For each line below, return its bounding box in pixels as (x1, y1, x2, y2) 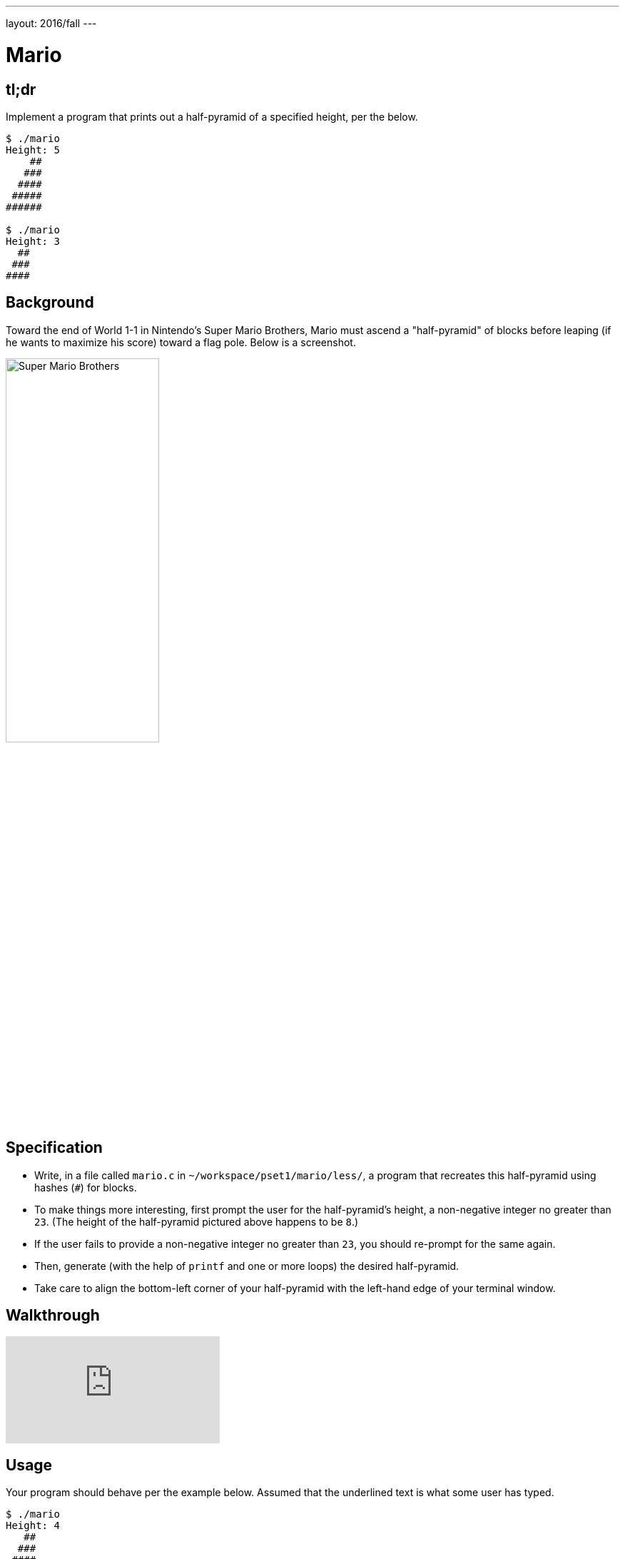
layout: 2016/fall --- (6, 17, 97, 29)
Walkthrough (6, 1306, 100, 1325)
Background (6, 293, 94, 312)
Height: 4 (6, 1520, 60, 1532)
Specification (6, 1139, 103, 1157)
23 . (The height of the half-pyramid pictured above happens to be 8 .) (34, 1215, 359, 1228)
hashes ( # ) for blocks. (34, 1181, 137, 1194)
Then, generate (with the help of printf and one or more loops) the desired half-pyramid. (34, 1259, 459, 1272)
